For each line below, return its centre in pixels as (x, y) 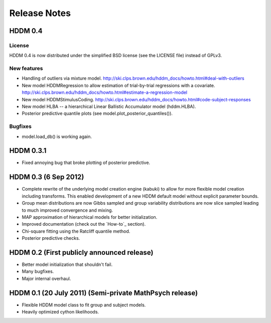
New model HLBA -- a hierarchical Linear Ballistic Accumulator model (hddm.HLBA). (109, 107)
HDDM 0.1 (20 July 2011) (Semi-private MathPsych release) (104, 293)
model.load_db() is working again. (57, 136)
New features (26, 69)
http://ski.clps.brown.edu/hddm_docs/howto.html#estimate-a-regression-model (105, 92)
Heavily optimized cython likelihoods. (60, 312)
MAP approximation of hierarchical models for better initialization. (90, 217)
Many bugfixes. (38, 271)
